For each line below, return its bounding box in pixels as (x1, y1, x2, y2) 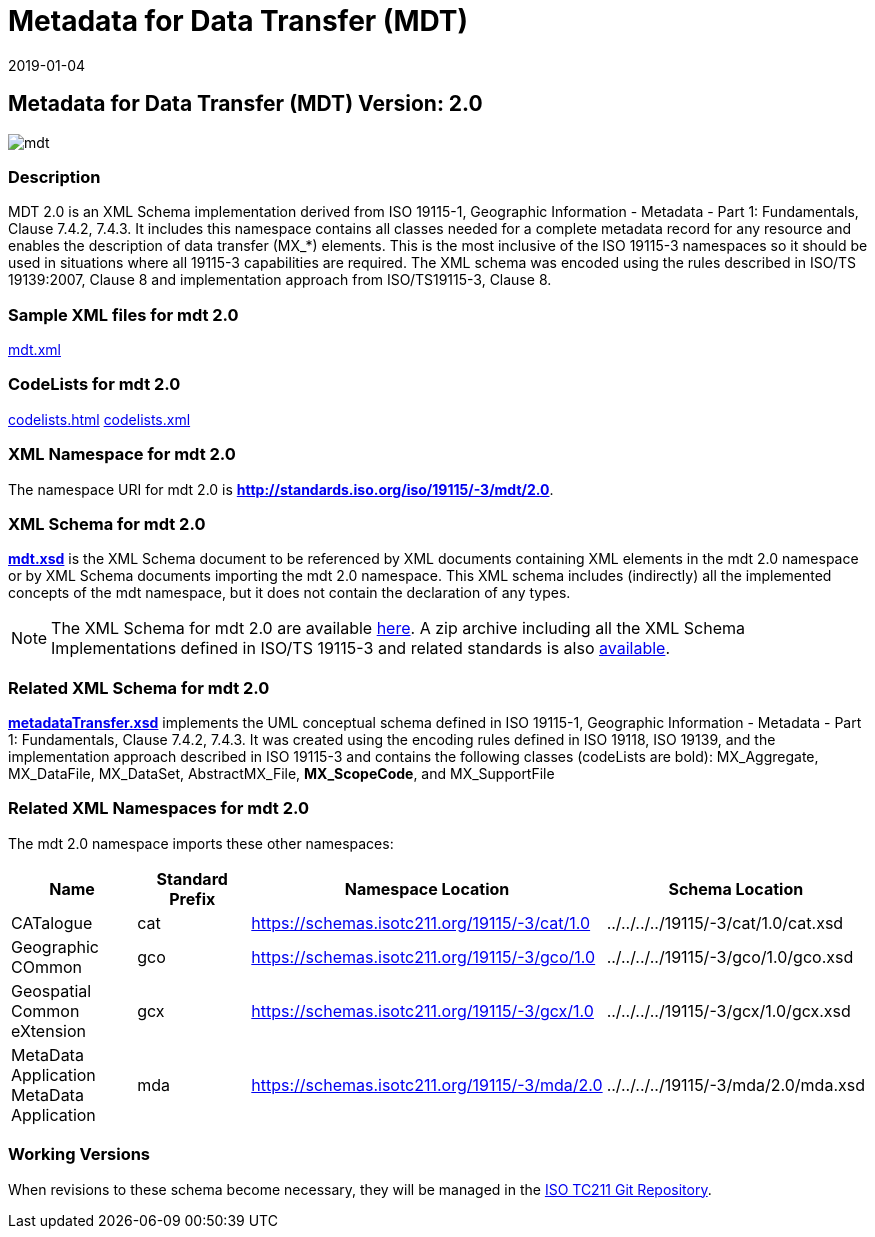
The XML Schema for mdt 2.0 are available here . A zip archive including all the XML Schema (51, 618, 746, 639)
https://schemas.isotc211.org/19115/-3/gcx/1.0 (251, 1000, 594, 1021)
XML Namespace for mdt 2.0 (8, 444, 236, 465)
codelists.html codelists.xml (8, 410, 191, 428)
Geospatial (11, 980, 92, 1001)
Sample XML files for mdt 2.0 (8, 304, 239, 325)
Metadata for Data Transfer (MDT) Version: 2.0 (8, 91, 483, 117)
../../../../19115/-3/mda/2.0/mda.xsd (606, 1074, 865, 1095)
